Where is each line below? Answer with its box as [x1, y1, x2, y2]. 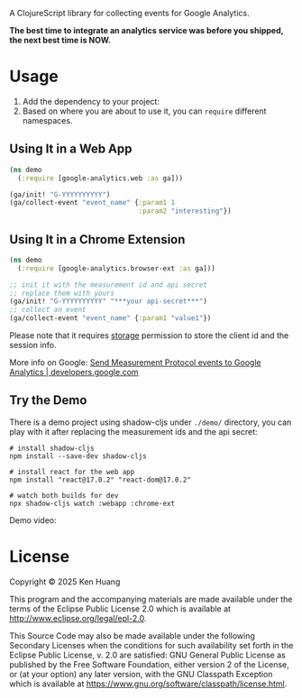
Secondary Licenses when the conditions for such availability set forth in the [9, 639, 294, 650]
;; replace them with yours [9, 289, 115, 298]
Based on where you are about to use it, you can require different [22, 106, 267, 116]
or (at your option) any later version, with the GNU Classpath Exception [9, 668, 273, 679]
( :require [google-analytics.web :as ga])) [17, 173, 183, 183]
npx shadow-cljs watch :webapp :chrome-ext [9, 499, 176, 508]
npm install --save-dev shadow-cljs [9, 451, 147, 461]
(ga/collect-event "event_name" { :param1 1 [9, 198, 176, 207]
